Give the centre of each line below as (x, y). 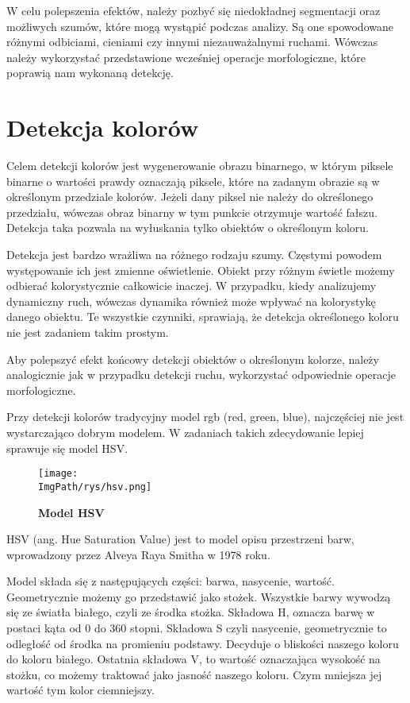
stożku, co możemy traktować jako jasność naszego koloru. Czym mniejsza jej (194, 674)
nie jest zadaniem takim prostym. (88, 332)
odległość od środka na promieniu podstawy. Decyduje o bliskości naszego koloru (203, 643)
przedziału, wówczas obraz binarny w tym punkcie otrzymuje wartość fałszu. (192, 212)
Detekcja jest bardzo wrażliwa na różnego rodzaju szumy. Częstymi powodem (194, 255)
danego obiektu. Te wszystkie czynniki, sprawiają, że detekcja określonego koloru (203, 317)
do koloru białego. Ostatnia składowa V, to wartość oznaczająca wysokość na (194, 659)
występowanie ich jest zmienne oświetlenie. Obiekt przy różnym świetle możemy (201, 270)
